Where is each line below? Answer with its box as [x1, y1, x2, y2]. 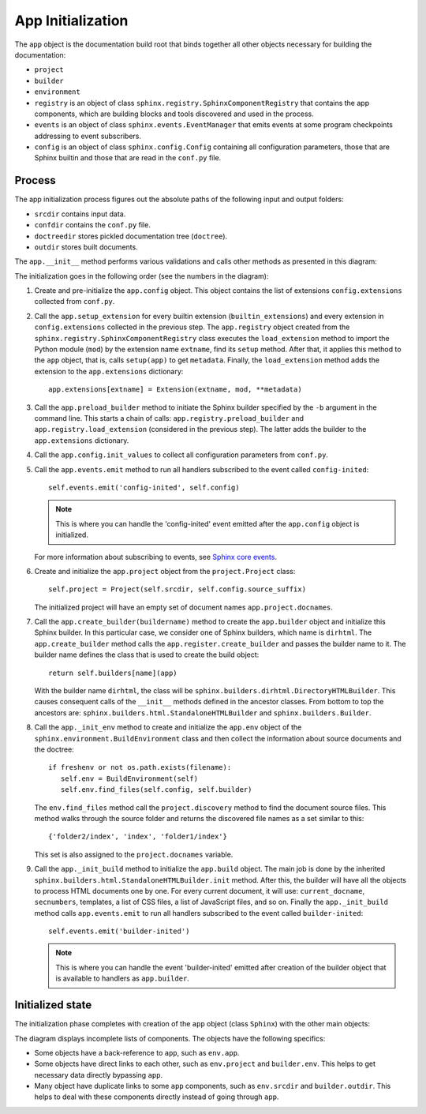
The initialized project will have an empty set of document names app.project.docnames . [34, 602, 333, 612]
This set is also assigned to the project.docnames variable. [34, 850, 234, 859]
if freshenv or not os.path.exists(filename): [48, 763, 232, 772]
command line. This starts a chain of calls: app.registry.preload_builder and [34, 414, 304, 422]
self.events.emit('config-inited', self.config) [48, 482, 240, 492]
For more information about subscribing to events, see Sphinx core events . [34, 552, 278, 561]
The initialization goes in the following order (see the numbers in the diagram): [14, 271, 269, 280]
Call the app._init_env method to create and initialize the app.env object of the [34, 722, 302, 732]
